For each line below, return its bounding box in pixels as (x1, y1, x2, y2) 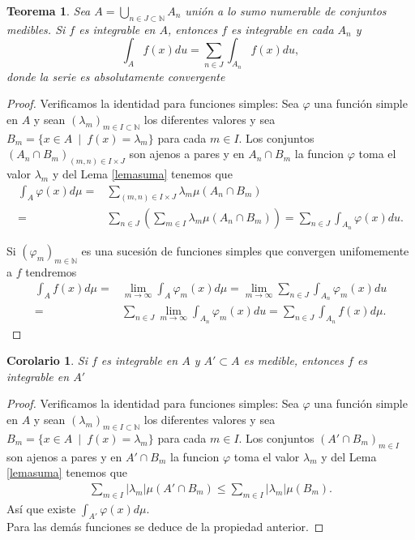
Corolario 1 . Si (6, 352, 88, 369)
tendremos (25, 263, 77, 280)
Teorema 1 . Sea (6, 2, 91, 19)
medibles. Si (6, 20, 66, 37)
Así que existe (6, 499, 76, 516)
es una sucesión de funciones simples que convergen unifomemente (81, 242, 409, 259)
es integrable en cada (231, 20, 334, 37)
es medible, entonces (243, 352, 344, 369)
